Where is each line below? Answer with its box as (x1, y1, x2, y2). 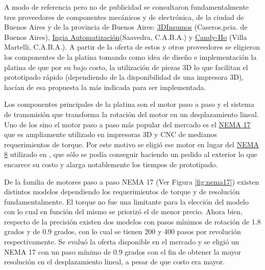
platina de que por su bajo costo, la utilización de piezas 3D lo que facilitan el (4, 61, 248, 72)
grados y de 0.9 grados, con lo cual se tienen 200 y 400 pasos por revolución (4, 226, 241, 237)
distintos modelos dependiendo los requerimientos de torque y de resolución (4, 186, 240, 197)
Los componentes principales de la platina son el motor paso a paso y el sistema (4, 99, 254, 109)
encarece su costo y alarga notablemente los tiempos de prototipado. (4, 159, 218, 169)
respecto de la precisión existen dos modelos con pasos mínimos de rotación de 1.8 (4, 216, 261, 227)
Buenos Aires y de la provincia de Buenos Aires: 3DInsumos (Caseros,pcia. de (4, 21, 248, 32)
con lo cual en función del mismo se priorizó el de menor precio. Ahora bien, (4, 206, 243, 217)
